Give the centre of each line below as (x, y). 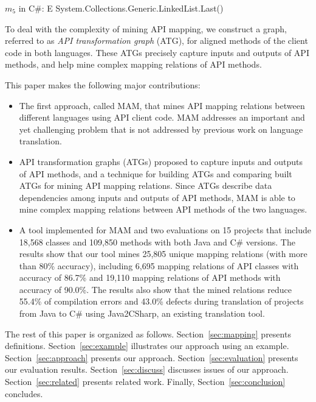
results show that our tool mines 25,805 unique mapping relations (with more (163, 254)
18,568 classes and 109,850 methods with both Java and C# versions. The (157, 242)
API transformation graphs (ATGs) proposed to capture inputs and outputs (161, 161)
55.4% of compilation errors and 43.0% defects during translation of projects (161, 301)
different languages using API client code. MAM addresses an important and (162, 117)
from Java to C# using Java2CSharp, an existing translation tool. (142, 313)
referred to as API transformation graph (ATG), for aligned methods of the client (156, 41)
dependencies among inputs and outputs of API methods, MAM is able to (157, 197)
